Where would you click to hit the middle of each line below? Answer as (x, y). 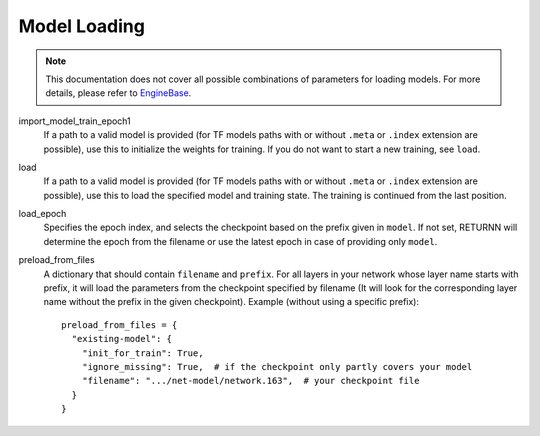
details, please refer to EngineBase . (118, 93)
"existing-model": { (122, 339)
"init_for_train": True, (142, 353)
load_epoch (42, 214)
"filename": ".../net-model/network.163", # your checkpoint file (250, 381)
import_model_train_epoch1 (75, 121)
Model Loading (81, 26)
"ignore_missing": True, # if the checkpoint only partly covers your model (277, 366)
